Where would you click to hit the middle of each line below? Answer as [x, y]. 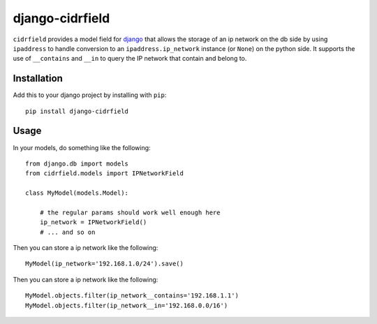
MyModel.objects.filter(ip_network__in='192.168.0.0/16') [127, 305]
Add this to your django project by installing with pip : [90, 95]
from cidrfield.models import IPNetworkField [105, 174]
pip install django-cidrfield [77, 111]
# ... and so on [67, 232]
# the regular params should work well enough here [130, 212]
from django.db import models [77, 163]
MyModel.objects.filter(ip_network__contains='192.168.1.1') [132, 296]
